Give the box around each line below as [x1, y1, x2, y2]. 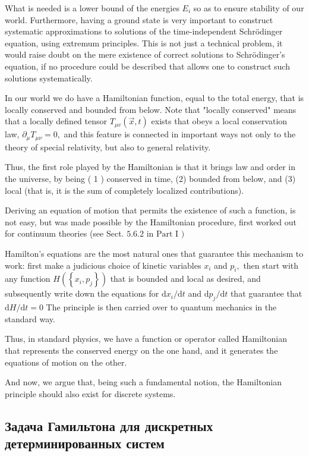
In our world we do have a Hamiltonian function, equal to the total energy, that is [5, 92, 304, 104]
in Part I [146, 230, 179, 239]
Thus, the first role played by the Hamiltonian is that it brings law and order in [5, 161, 295, 173]
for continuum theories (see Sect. [5, 227, 124, 240]
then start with [243, 259, 299, 271]
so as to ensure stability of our [193, 2, 304, 14]
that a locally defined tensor [5, 115, 108, 127]
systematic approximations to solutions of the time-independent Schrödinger [5, 25, 283, 37]
